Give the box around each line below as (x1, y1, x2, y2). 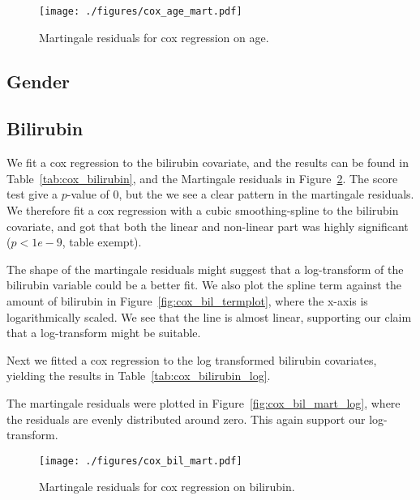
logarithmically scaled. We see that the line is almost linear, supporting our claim (6, 308, 412, 325)
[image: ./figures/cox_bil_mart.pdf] (39, 455, 242, 467)
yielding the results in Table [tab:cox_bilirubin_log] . (6, 367, 271, 384)
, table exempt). (62, 233, 142, 250)
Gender (6, 68, 70, 93)
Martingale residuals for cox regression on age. (39, 28, 269, 45)
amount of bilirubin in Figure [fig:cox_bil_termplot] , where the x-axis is (6, 292, 368, 309)
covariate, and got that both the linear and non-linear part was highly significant (6, 217, 409, 234)
